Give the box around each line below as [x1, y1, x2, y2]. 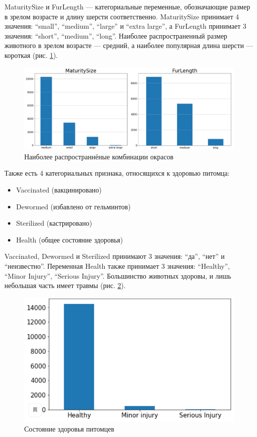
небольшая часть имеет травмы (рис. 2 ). [4, 280, 126, 291]
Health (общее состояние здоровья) [16, 234, 123, 244]
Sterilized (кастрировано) [16, 218, 92, 228]
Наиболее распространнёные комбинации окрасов [24, 151, 173, 161]
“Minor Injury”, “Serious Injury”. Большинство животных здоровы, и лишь [4, 270, 231, 281]
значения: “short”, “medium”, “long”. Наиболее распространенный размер [4, 30, 227, 41]
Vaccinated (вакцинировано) [16, 184, 102, 194]
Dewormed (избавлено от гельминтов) [16, 201, 131, 211]
